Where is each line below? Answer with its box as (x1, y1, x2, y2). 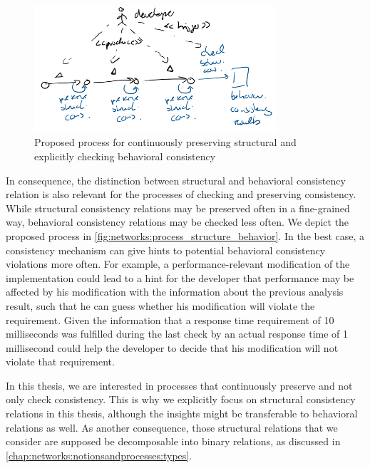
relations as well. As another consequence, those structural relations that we (6, 420, 338, 435)
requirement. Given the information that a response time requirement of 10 (6, 312, 334, 327)
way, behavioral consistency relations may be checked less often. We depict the (6, 214, 349, 229)
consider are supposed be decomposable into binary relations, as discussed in (6, 434, 341, 449)
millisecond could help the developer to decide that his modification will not (6, 340, 339, 355)
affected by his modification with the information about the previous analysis (6, 284, 344, 299)
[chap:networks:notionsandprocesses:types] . (6, 447, 192, 462)
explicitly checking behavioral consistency (34, 148, 216, 163)
